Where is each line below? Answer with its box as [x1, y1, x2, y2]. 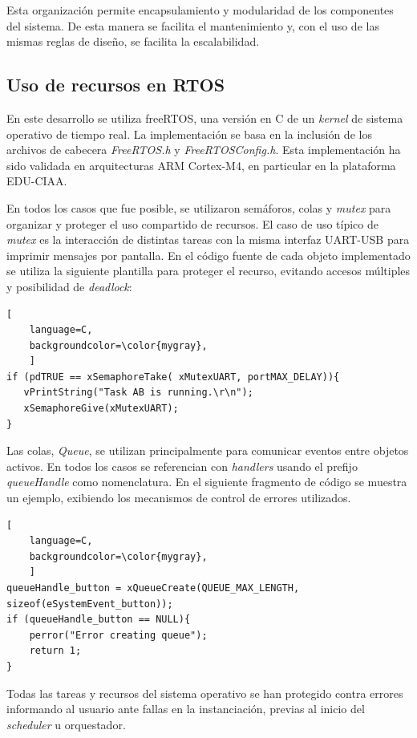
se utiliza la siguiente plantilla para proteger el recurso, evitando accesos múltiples [6, 262, 411, 279]
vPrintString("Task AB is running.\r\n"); [23, 387, 253, 399]
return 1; [29, 645, 82, 657]
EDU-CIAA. [6, 172, 67, 189]
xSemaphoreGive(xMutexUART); [23, 403, 179, 415]
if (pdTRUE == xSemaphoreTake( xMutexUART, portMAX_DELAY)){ [6, 371, 340, 383]
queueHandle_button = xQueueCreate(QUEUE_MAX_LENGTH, [6, 582, 300, 594]
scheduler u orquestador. [6, 716, 126, 732]
